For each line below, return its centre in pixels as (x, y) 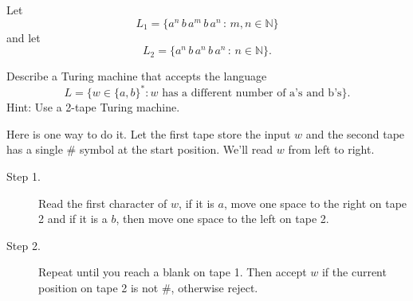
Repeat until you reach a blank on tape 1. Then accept (173, 272)
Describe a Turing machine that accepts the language (137, 76)
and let (24, 37)
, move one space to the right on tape (315, 203)
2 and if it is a (73, 219)
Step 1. (24, 176)
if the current (354, 272)
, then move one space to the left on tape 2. (222, 219)
